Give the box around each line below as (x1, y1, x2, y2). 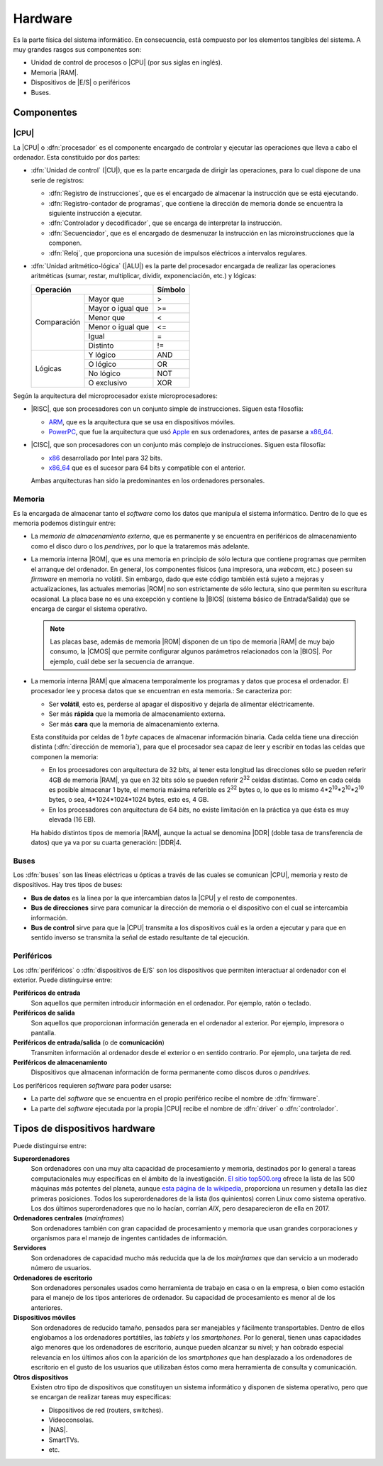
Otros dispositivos (13, 1373, 69, 1382)
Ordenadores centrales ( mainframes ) (13, 1214, 124, 1223)
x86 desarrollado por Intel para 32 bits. (48, 453, 163, 462)
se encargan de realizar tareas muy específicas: (30, 1393, 172, 1401)
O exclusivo (88, 377, 128, 387)
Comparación (35, 317, 81, 327)
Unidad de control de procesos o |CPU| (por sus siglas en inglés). (30, 58, 223, 67)
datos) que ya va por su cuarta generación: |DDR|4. (30, 838, 182, 847)
